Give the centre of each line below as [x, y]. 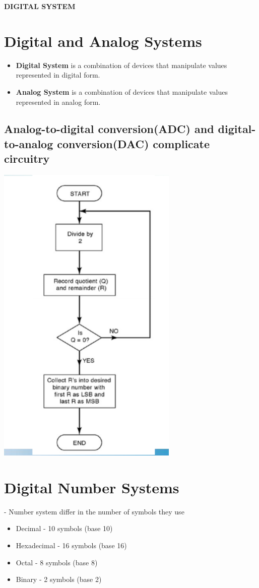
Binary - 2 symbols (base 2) [59, 579]
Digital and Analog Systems [103, 41]
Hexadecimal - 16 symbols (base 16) [71, 545]
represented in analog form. [58, 102]
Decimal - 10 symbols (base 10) [64, 528]
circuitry [27, 158]
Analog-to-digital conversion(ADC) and [109, 129]
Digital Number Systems [92, 487]
